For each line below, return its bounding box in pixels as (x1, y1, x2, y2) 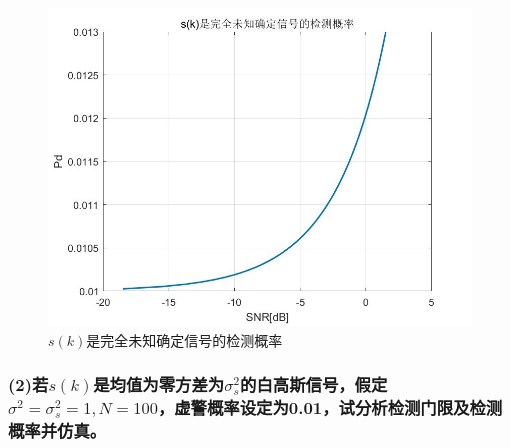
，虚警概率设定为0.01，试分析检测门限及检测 (157, 395, 503, 420)
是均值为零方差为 (93, 372, 225, 397)
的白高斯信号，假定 (240, 372, 388, 397)
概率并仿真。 (8, 417, 107, 442)
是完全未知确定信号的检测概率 (86, 329, 283, 350)
